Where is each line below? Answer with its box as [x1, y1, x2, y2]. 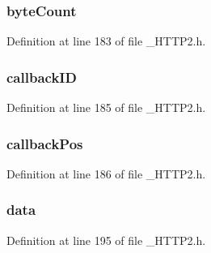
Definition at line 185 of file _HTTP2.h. [6, 99, 206, 116]
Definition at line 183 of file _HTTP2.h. [6, 32, 206, 49]
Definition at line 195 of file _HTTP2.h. [6, 231, 206, 248]
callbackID [6, 66, 77, 87]
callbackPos [6, 133, 83, 153]
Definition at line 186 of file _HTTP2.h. [6, 165, 206, 182]
